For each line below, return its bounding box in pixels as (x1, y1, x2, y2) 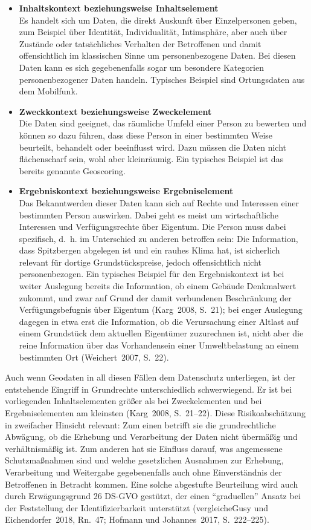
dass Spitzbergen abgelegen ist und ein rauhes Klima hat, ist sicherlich (19, 244, 280, 257)
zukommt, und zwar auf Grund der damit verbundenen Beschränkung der (19, 291, 292, 304)
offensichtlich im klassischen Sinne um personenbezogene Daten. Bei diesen (19, 49, 296, 62)
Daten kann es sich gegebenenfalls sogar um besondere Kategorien (19, 61, 264, 73)
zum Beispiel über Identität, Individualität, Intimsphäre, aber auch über (19, 25, 287, 38)
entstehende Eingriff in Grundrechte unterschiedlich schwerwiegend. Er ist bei (5, 382, 292, 395)
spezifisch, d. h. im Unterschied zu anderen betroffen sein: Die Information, (19, 232, 298, 244)
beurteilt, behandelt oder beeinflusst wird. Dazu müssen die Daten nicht (19, 140, 287, 153)
